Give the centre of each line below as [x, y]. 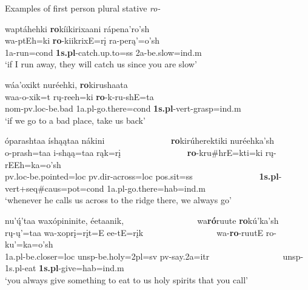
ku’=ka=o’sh [29, 244]
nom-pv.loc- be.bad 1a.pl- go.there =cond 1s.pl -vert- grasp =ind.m [123, 108]
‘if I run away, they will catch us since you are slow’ [101, 64]
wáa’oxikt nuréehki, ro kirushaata [66, 84]
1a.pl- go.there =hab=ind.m [156, 188]
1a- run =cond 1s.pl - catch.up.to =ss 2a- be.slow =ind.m [103, 52]
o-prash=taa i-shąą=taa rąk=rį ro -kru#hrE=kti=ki [134, 152]
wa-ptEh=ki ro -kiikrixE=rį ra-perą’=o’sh [82, 40]
